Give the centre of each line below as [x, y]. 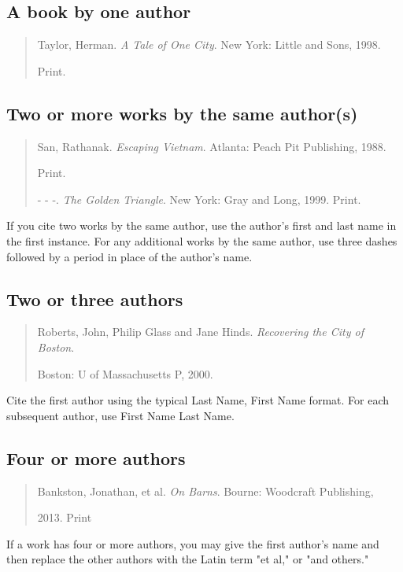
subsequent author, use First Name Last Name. [120, 415]
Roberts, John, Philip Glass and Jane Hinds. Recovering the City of [200, 332]
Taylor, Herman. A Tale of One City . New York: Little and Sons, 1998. [209, 44]
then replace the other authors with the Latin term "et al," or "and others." [188, 559]
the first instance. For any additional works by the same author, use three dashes [202, 240]
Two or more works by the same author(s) [182, 113]
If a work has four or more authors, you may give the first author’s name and [193, 543]
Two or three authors [95, 299]
